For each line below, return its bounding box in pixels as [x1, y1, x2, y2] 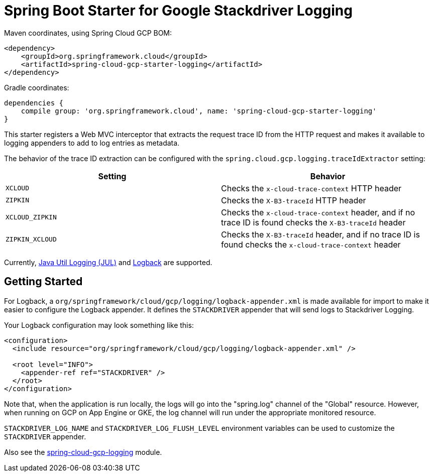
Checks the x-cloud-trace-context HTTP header [221, 183, 402, 193]
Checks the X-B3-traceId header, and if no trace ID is [221, 229, 420, 240]
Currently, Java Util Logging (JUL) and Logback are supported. [4, 258, 212, 267]
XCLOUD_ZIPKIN [6, 213, 57, 221]
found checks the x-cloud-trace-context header [221, 239, 401, 250]
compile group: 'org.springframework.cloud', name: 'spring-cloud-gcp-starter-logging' [21, 106, 377, 115]
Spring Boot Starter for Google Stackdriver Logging [4, 2, 353, 19]
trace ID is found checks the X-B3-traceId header [221, 217, 406, 227]
